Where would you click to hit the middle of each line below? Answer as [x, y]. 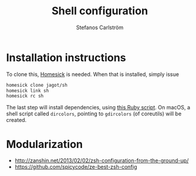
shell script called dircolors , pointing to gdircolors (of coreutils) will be [94, 114]
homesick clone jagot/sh [37, 85]
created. [16, 120]
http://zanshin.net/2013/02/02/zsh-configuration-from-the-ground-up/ [102, 161]
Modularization [45, 144]
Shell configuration [100, 11]
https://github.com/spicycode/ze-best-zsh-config [76, 167]
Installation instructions [66, 57]
